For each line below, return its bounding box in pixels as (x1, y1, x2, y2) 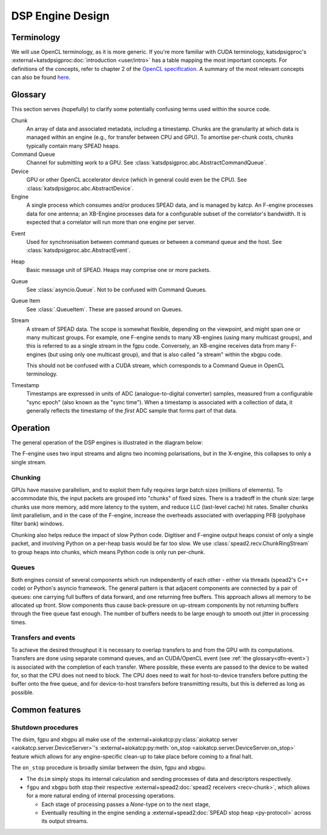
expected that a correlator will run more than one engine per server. (26, 218, 196, 226)
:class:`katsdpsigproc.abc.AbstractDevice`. (26, 184, 134, 192)
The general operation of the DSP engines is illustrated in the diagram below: (11, 439, 203, 446)
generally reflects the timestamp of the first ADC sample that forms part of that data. (26, 407, 237, 414)
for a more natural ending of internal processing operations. (26, 792, 176, 799)
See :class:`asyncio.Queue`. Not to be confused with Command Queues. (26, 286, 207, 293)
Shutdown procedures (11, 723, 79, 731)
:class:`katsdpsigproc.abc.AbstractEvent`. (26, 246, 131, 254)
